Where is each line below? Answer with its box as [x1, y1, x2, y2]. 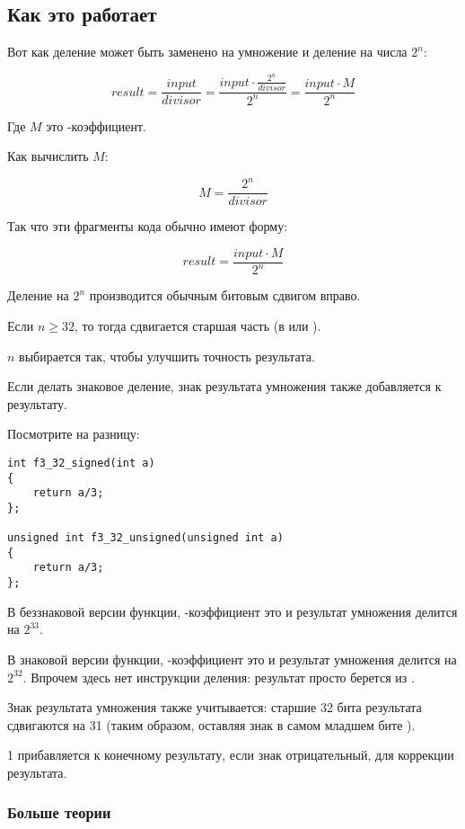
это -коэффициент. [46, 116, 147, 135]
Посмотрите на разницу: [7, 424, 140, 443]
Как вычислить [7, 147, 89, 165]
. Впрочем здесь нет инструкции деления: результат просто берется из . [22, 667, 415, 686]
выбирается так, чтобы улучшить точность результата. [19, 346, 315, 365]
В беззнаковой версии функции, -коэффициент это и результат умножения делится [7, 602, 458, 620]
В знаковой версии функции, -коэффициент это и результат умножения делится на [7, 649, 457, 668]
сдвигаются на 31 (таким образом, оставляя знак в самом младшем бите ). [7, 715, 416, 734]
